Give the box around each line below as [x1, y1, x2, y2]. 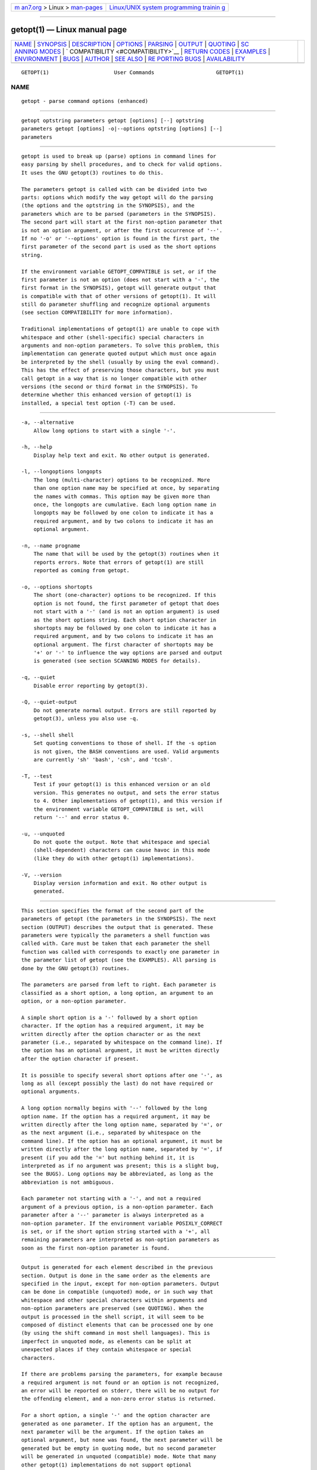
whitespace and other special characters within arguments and [21, 1297, 207, 1304]
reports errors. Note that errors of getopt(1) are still [33, 559, 204, 566]
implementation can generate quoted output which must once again [21, 350, 217, 357]
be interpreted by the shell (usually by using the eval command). [21, 359, 220, 365]
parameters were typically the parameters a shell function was [21, 932, 211, 938]
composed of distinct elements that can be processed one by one [21, 1321, 214, 1328]
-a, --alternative [21, 419, 75, 426]
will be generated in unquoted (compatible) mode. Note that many [21, 1453, 217, 1460]
